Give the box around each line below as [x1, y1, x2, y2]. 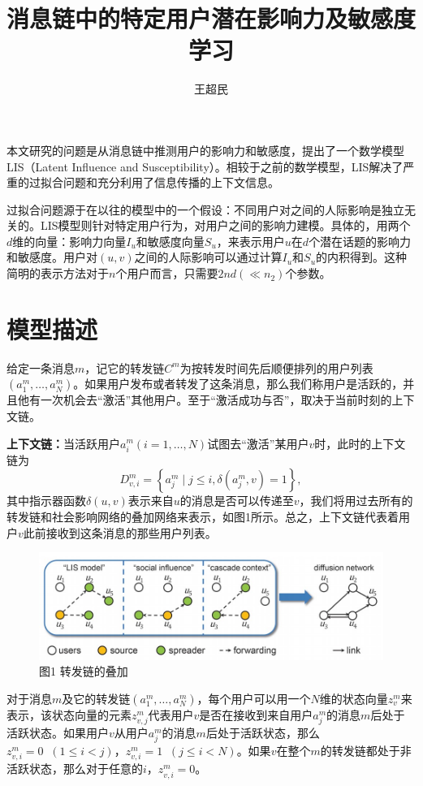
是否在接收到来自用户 [199, 706, 313, 723]
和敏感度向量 [136, 232, 205, 249]
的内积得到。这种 [316, 248, 408, 266]
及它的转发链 [62, 690, 131, 706]
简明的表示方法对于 [6, 265, 109, 282]
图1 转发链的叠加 [39, 663, 128, 680]
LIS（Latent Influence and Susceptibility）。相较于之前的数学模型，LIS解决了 [6, 158, 404, 175]
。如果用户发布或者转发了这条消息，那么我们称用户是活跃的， [73, 375, 404, 392]
